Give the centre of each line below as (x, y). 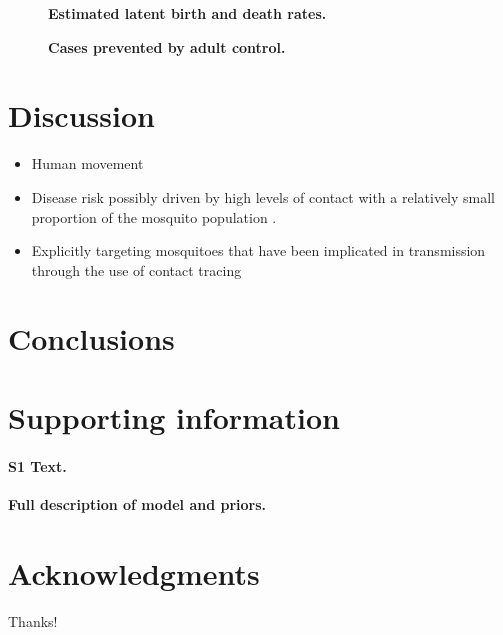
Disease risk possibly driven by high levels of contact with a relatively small (263, 196)
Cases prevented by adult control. (167, 46)
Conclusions (91, 338)
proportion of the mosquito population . (154, 216)
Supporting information (174, 416)
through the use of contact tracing (136, 269)
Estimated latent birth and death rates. (187, 13)
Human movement (87, 163)
